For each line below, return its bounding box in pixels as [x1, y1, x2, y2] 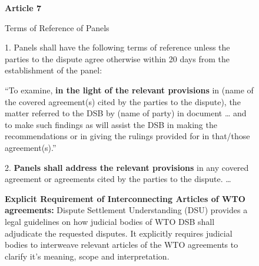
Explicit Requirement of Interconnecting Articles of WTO [5, 192, 245, 204]
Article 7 [5, 2, 41, 14]
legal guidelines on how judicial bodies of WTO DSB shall [5, 215, 215, 227]
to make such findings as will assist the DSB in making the [5, 118, 217, 130]
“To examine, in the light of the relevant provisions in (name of [5, 83, 254, 96]
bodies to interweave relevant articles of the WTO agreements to [5, 238, 238, 251]
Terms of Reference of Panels [5, 21, 109, 33]
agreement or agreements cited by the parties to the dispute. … [5, 173, 231, 185]
